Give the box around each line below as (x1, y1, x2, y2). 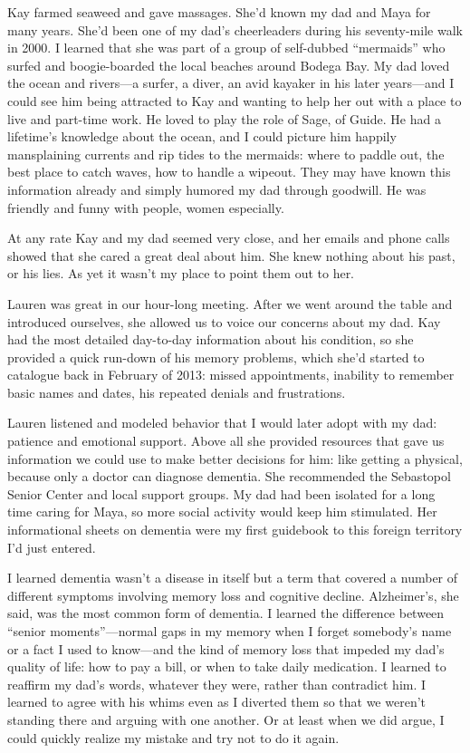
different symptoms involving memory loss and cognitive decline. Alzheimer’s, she (7, 585, 459, 604)
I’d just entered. (7, 537, 96, 556)
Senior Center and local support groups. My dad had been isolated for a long (7, 484, 436, 503)
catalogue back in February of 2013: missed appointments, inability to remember (7, 365, 455, 384)
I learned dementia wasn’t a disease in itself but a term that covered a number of (7, 568, 458, 587)
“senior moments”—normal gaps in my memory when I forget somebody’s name (7, 622, 452, 640)
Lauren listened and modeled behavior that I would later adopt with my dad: (7, 413, 437, 432)
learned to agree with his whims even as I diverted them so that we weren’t (7, 692, 426, 711)
